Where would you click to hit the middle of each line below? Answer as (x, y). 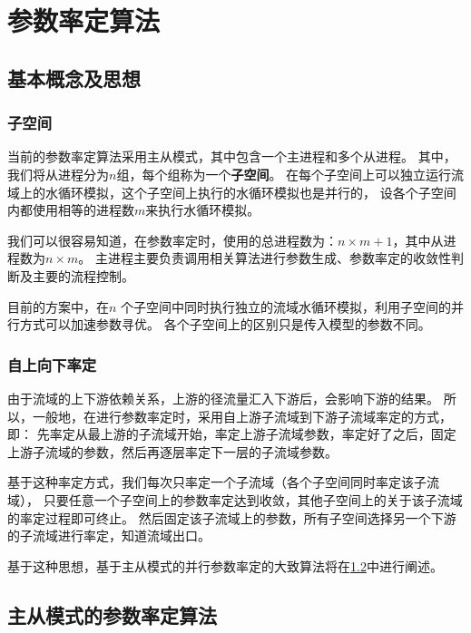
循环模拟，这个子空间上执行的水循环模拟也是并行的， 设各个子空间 (257, 192)
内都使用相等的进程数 (71, 210)
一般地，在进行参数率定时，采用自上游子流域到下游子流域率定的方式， (242, 416)
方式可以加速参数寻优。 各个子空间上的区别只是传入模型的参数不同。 (225, 324)
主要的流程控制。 (83, 275)
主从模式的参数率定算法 (112, 614)
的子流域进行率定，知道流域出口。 (109, 536)
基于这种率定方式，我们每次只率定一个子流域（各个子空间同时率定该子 (217, 482)
